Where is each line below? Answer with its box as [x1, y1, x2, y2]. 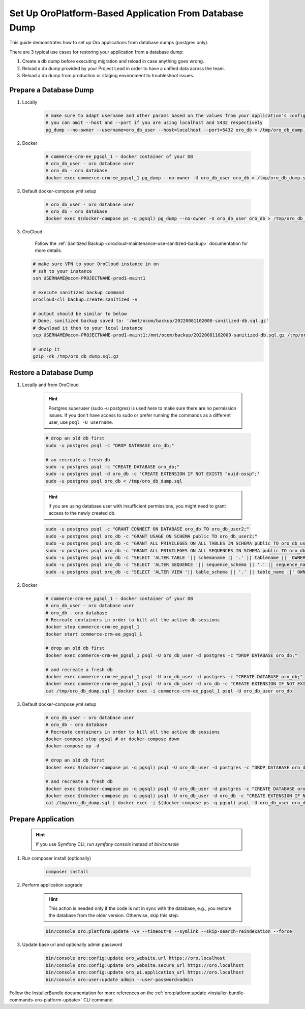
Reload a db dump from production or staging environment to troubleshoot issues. [22, 72, 194, 78]
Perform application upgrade [22, 882, 83, 888]
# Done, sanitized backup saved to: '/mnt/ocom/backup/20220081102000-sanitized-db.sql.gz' [33, 318, 269, 324]
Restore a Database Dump [9, 368, 94, 377]
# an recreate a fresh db [45, 457, 110, 462]
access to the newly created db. [48, 510, 116, 516]
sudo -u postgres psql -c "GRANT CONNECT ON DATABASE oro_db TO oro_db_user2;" [45, 526, 250, 532]
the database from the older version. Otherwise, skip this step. [48, 912, 179, 919]
